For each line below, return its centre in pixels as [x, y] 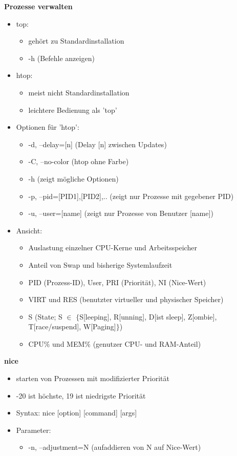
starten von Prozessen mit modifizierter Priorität [93, 378]
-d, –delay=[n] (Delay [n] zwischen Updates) [98, 144]
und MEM [69, 343]
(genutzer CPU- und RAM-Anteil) [147, 343]
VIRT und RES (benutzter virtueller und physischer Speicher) [126, 299]
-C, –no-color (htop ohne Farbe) [79, 161]
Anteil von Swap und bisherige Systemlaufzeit [100, 264]
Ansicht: [29, 230]
